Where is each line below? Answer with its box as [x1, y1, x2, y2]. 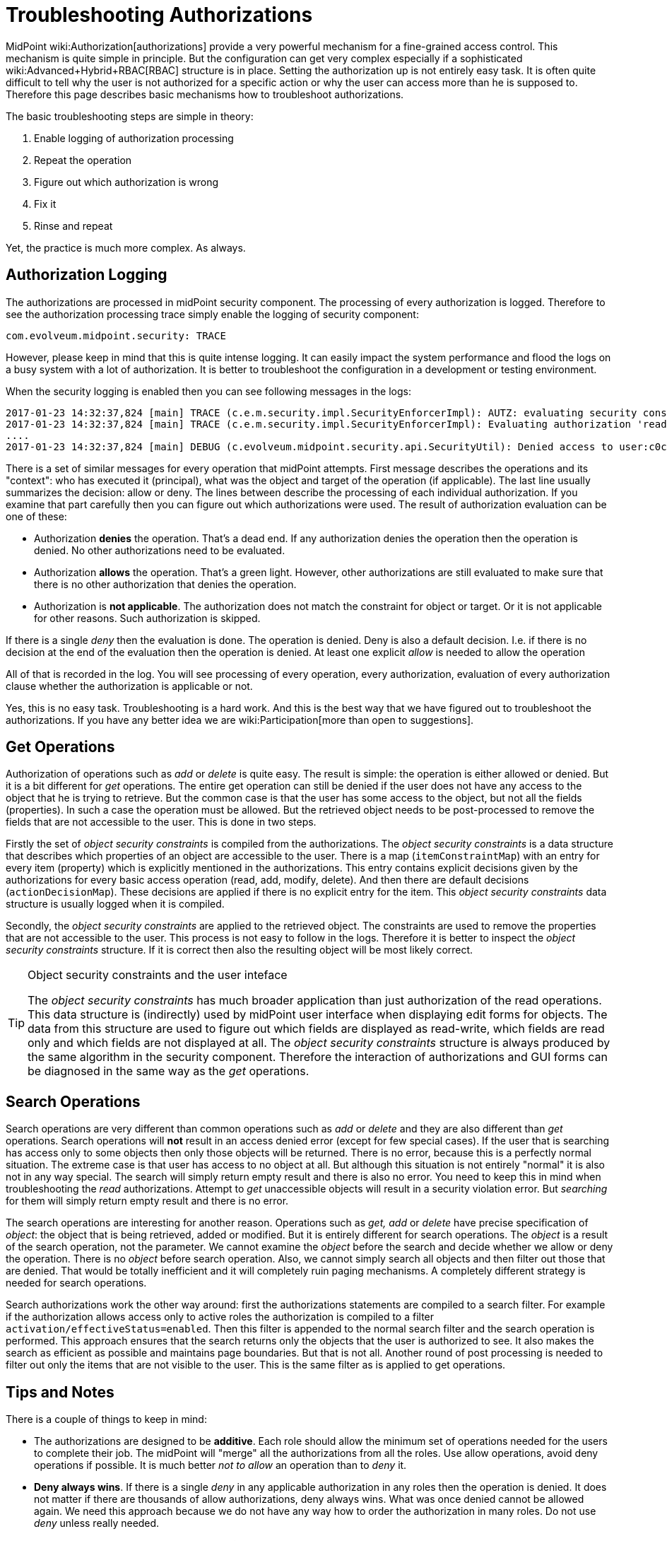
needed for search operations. [6, 1277, 147, 1289]
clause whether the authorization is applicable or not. [6, 679, 253, 692]
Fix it [34, 197, 57, 210]
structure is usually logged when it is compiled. [6, 898, 225, 910]
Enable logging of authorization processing [34, 131, 234, 144]
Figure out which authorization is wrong [34, 175, 219, 188]
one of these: [6, 510, 67, 522]
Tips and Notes [6, 1383, 114, 1401]
